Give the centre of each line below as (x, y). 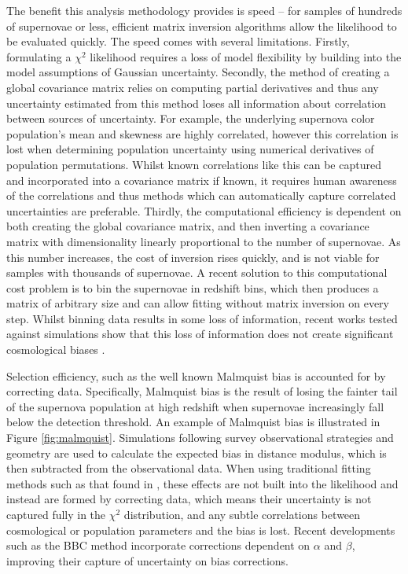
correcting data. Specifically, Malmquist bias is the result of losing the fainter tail (202, 391)
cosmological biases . (56, 350)
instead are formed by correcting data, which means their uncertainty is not (189, 499)
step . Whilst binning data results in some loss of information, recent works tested (202, 318)
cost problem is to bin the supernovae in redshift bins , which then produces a (193, 287)
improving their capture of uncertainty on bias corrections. (147, 560)
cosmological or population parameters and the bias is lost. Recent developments (201, 530)
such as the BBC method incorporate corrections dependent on (158, 545)
